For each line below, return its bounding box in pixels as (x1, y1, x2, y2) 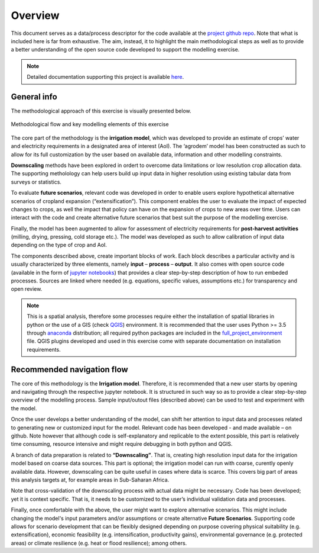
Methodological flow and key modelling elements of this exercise (11, 121, 169, 128)
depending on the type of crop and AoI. (11, 242, 108, 249)
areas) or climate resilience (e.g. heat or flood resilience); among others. (11, 539, 187, 546)
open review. (11, 285, 43, 292)
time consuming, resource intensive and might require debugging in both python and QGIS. (11, 441, 233, 448)
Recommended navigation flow (11, 364, 128, 374)
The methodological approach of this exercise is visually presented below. (11, 107, 191, 115)
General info (11, 92, 57, 102)
